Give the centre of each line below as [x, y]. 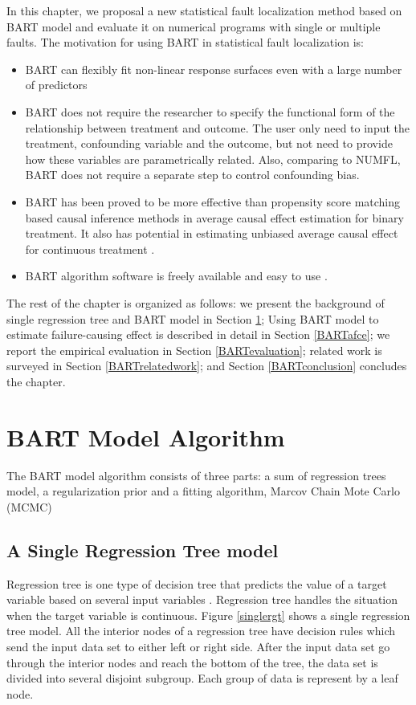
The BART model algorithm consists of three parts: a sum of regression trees [196, 475]
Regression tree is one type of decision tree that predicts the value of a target [197, 583]
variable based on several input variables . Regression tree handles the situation [202, 599]
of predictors [56, 85]
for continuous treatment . [90, 249]
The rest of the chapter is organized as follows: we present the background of [196, 302]
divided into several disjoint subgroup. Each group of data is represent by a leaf [202, 678]
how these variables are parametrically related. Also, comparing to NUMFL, [213, 159]
